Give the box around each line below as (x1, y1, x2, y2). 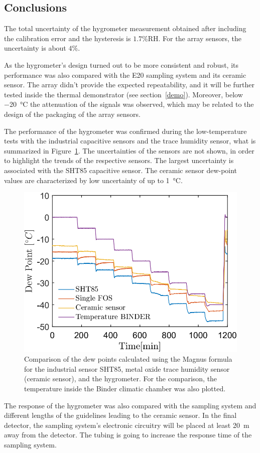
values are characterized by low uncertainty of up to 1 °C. (4, 175, 183, 185)
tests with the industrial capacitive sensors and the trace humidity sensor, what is (4, 135, 256, 146)
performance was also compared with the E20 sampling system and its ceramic (4, 69, 246, 80)
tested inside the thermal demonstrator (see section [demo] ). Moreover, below (4, 89, 243, 99)
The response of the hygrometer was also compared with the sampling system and (4, 400, 256, 410)
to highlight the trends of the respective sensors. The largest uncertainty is (4, 155, 234, 166)
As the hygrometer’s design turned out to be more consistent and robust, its (4, 59, 238, 70)
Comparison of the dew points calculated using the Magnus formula (24, 354, 232, 364)
